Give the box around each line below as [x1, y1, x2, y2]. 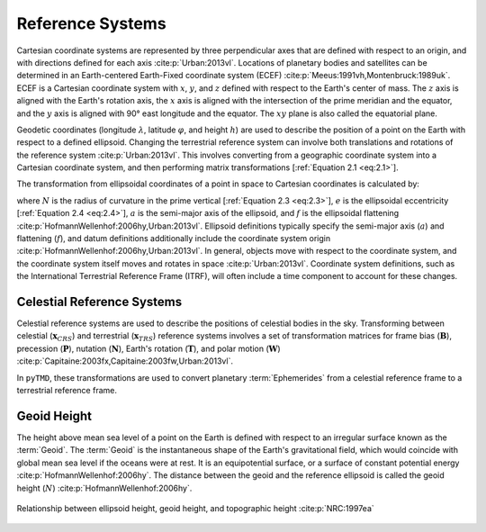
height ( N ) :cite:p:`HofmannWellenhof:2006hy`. [16, 482, 193, 493]
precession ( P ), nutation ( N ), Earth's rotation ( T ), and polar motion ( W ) [16, 343, 281, 354]
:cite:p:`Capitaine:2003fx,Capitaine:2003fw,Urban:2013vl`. [16, 356, 234, 366]
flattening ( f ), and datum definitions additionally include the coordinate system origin [16, 233, 331, 244]
